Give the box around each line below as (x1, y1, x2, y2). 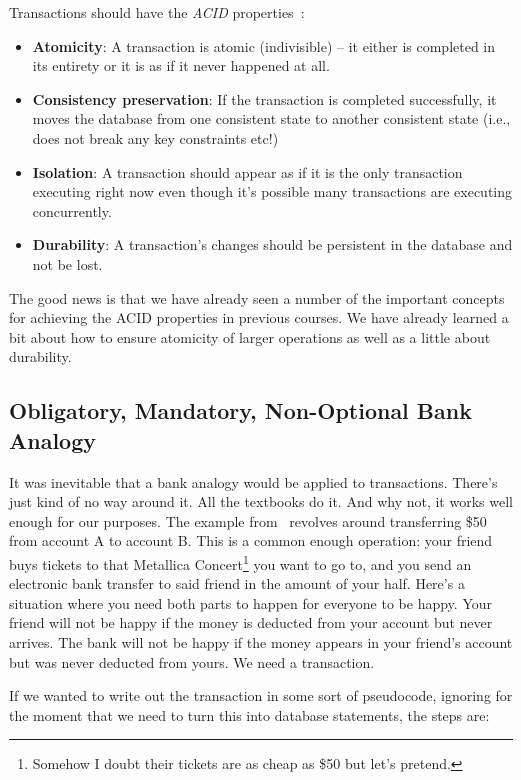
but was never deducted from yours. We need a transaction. (9, 651, 375, 672)
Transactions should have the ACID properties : (9, 2, 305, 22)
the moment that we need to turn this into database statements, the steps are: (9, 704, 490, 725)
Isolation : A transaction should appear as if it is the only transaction (32, 161, 463, 182)
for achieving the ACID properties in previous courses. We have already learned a (9, 307, 509, 328)
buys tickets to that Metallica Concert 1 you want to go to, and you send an (9, 550, 472, 574)
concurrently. (32, 200, 112, 221)
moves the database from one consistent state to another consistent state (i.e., (32, 108, 511, 129)
